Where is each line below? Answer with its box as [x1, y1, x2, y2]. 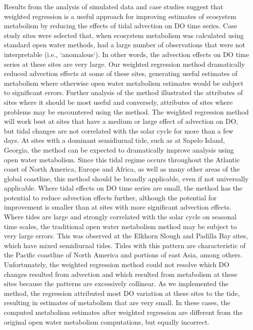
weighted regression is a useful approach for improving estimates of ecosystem [4, 11, 236, 21]
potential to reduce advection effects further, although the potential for [4, 192, 217, 202]
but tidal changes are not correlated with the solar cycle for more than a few [4, 125, 233, 136]
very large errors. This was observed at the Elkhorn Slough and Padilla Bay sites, [4, 231, 248, 241]
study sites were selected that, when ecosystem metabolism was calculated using [4, 30, 244, 40]
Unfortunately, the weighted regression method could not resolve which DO [4, 259, 230, 270]
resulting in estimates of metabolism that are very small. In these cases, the [4, 297, 231, 308]
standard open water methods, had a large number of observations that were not [4, 39, 246, 50]
